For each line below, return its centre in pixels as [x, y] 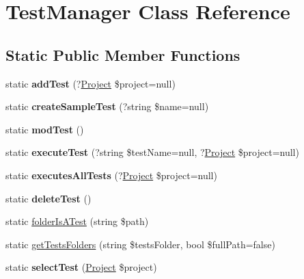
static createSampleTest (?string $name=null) [107, 106]
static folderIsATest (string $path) [77, 221]
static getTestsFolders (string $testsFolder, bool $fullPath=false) [140, 244]
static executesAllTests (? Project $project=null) [111, 175]
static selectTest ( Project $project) [81, 267]
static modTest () [45, 129]
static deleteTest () [49, 198]
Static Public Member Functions [123, 54]
